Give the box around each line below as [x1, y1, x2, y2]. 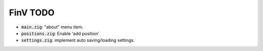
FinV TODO [9, 7, 55, 18]
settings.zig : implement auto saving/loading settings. [21, 38, 135, 43]
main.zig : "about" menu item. [21, 24, 84, 30]
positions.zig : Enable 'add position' [21, 30, 99, 36]
